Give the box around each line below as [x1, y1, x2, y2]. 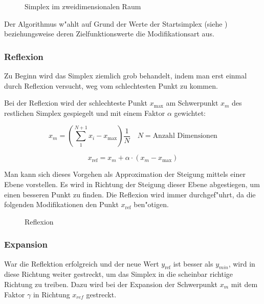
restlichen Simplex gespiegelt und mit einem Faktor [4, 107, 165, 118]
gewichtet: [174, 107, 206, 118]
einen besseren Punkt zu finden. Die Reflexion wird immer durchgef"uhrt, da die [4, 189, 256, 199]
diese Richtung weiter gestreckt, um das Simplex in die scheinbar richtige [4, 269, 233, 279]
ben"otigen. [134, 199, 169, 210]
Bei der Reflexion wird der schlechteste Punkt [4, 97, 148, 108]
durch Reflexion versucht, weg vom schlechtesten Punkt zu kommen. [4, 80, 218, 91]
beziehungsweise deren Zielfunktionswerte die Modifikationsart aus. [4, 28, 214, 39]
